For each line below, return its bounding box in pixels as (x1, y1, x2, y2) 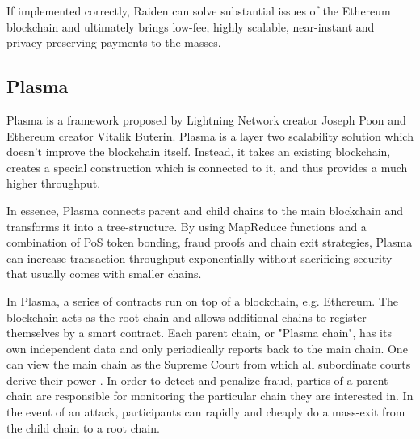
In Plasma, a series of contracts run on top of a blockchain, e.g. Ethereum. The (6, 292, 399, 309)
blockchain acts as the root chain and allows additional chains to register (6, 308, 367, 325)
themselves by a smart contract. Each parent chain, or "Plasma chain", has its (6, 324, 392, 341)
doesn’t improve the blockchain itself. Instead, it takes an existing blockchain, (6, 143, 391, 160)
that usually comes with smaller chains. (6, 265, 202, 282)
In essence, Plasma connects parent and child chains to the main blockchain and (6, 201, 403, 218)
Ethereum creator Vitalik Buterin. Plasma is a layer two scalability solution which (6, 127, 414, 144)
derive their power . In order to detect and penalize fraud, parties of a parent (6, 371, 388, 388)
